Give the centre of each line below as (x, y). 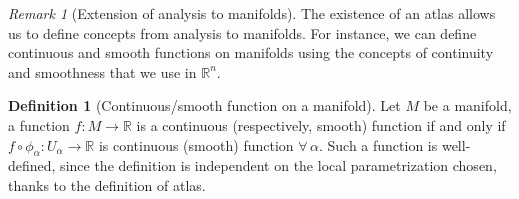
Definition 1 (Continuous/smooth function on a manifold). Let (204, 105)
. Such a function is (378, 144)
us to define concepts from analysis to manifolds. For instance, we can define (242, 32)
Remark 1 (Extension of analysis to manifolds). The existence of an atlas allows (252, 13)
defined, (32, 165)
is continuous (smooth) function (196, 144)
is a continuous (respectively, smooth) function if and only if (321, 124)
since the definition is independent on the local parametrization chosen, (278, 165)
